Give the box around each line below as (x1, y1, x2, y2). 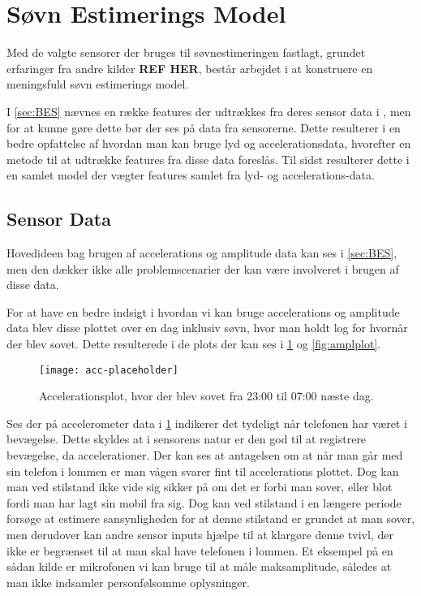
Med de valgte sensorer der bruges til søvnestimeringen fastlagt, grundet (6, 44, 366, 61)
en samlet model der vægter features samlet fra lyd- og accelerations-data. (6, 166, 375, 184)
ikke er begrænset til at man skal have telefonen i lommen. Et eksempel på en (6, 542, 393, 559)
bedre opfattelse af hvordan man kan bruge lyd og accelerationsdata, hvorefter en (6, 135, 411, 152)
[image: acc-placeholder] (39, 364, 178, 376)
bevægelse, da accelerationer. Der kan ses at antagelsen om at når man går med (6, 447, 403, 464)
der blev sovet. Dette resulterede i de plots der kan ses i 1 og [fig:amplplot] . (6, 335, 381, 352)
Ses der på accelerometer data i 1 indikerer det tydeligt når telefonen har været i (6, 414, 407, 431)
